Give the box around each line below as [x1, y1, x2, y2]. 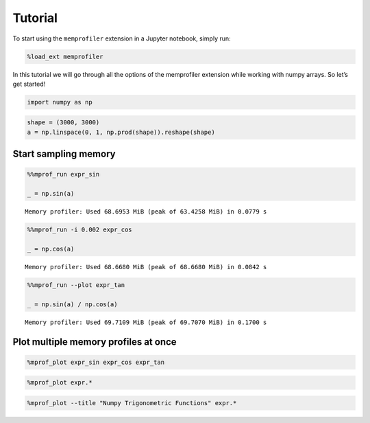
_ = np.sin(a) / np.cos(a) [27, 300, 118, 308]
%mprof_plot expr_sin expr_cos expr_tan [27, 358, 164, 366]
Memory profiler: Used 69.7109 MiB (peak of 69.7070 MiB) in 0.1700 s [25, 318, 267, 326]
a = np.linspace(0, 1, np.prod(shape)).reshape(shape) [27, 128, 215, 136]
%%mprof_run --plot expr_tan [27, 281, 125, 288]
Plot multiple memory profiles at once [12, 336, 177, 347]
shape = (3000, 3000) [27, 119, 100, 126]
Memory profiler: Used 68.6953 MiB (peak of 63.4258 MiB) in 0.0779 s [25, 208, 267, 216]
